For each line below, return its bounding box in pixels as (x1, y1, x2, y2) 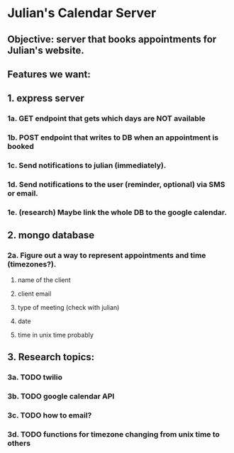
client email (17, 289, 52, 298)
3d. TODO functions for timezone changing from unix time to (7, 429, 220, 439)
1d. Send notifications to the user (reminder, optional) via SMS (7, 179, 225, 189)
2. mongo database (7, 229, 95, 242)
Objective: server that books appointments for (7, 33, 217, 45)
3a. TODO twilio (7, 372, 62, 382)
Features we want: (7, 68, 91, 80)
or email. (7, 189, 39, 198)
